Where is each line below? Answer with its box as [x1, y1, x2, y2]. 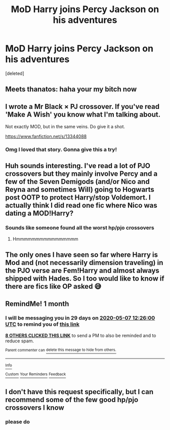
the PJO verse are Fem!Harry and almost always [5, 266, 159, 275]
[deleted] [5, 70, 24, 76]
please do [5, 418, 30, 425]
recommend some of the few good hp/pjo [5, 395, 139, 404]
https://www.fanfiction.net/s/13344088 [5, 133, 87, 140]
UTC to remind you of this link [5, 321, 80, 328]
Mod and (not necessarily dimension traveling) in [5, 258, 163, 267]
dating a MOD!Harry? [5, 209, 74, 218]
